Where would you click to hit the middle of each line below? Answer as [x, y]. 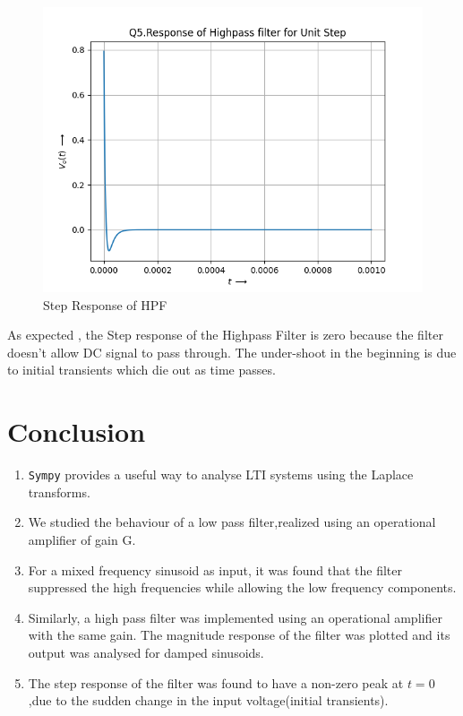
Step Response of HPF [105, 304]
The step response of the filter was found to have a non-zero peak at [216, 682]
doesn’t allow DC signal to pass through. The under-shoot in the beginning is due [232, 352]
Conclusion [77, 431]
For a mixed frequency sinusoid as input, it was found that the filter [215, 569]
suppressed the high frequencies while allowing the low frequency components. [242, 587]
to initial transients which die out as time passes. [141, 370]
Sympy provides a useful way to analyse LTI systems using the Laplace [221, 474]
